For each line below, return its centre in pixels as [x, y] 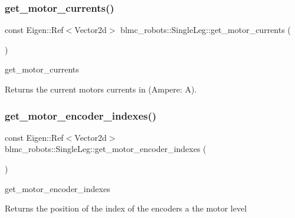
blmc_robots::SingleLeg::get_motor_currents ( [206, 30]
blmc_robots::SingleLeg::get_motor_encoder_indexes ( [106, 149]
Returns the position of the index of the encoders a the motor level [126, 208]
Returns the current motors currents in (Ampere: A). [101, 89]
